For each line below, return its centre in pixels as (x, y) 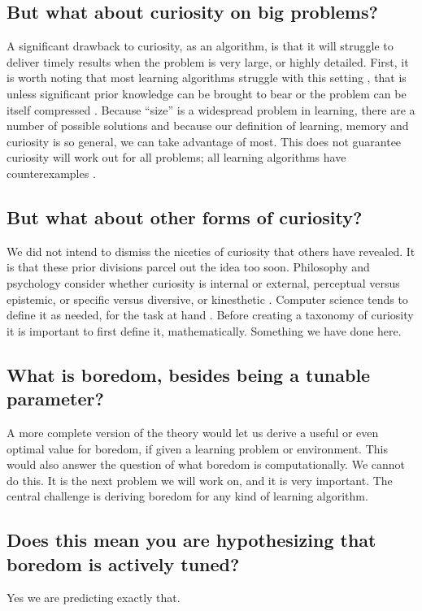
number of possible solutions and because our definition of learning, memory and (208, 126)
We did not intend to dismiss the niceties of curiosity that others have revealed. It (211, 251)
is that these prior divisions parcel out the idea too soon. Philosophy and (188, 267)
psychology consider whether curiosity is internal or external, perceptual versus (203, 282)
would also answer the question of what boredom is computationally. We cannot (206, 464)
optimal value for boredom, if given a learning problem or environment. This (197, 448)
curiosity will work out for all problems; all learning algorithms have (176, 157)
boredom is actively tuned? (123, 563)
